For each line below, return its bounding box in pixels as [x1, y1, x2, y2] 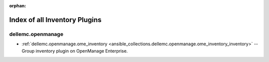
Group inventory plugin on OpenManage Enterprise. [21, 48, 128, 54]
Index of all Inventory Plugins [9, 15, 102, 24]
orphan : [9, 3, 26, 8]
